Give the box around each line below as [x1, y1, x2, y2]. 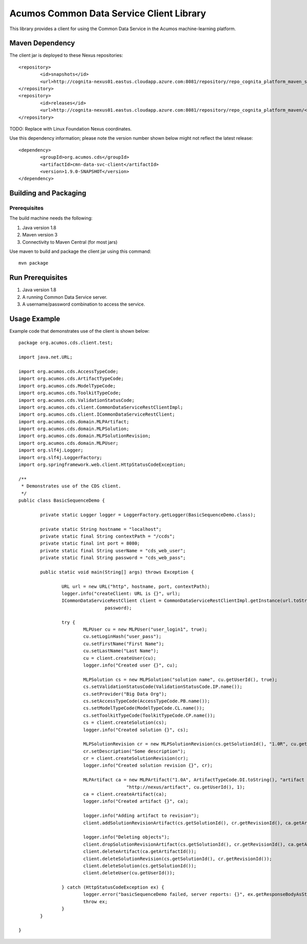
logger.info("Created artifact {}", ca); [83, 799, 189, 804]
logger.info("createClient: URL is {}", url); [61, 591, 181, 596]
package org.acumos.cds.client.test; [18, 340, 114, 346]
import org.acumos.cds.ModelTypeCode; [18, 383, 116, 389]
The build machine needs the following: [9, 215, 93, 221]
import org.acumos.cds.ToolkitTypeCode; [18, 390, 121, 396]
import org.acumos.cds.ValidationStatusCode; [18, 397, 135, 403]
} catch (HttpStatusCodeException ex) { [61, 885, 165, 890]
